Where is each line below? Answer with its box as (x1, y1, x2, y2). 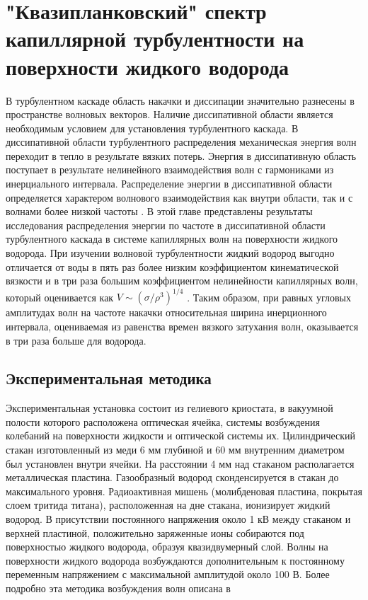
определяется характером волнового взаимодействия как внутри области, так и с (6, 190, 353, 204)
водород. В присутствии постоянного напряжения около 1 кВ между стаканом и (6, 512, 351, 526)
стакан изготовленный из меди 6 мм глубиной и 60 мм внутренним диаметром (6, 442, 345, 457)
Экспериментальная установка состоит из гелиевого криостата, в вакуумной (6, 400, 333, 415)
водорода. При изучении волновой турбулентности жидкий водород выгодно (6, 246, 335, 260)
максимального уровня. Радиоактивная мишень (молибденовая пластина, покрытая (6, 483, 362, 498)
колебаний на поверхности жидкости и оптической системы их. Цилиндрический (6, 428, 356, 443)
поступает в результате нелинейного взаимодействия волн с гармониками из (6, 162, 334, 177)
